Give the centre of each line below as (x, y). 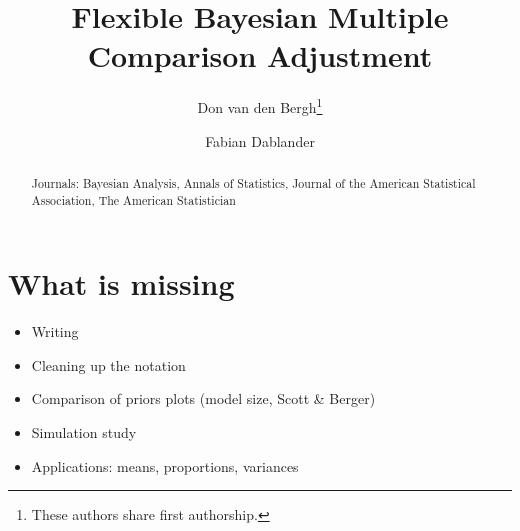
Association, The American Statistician (133, 199)
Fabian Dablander (260, 140)
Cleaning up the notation (108, 364)
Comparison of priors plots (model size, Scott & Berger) (203, 398)
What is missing (121, 283)
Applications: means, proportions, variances (165, 465)
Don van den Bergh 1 (260, 105)
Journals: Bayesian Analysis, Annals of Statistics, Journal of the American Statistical (253, 182)
